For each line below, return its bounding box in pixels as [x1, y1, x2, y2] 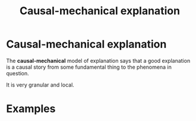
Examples [6, 102, 56, 116]
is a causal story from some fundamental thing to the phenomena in [6, 63, 172, 71]
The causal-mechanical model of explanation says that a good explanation [6, 57, 191, 64]
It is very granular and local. [6, 81, 74, 88]
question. [6, 69, 30, 77]
